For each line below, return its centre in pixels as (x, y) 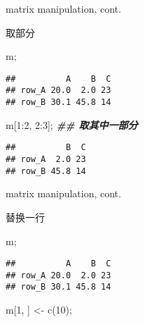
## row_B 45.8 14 (46, 171)
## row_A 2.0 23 (46, 159)
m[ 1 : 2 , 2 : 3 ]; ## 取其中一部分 (72, 124)
